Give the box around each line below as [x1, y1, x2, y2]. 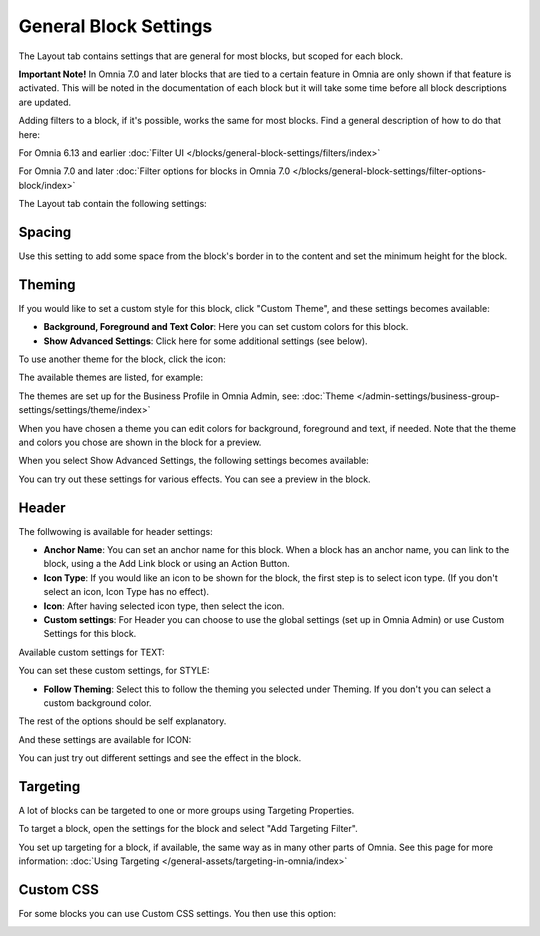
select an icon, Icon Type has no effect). [43, 586, 210, 598]
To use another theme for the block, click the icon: [18, 353, 226, 365]
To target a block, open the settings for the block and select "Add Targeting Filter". [18, 823, 359, 835]
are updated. [18, 96, 72, 108]
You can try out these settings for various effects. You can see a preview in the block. [18, 473, 371, 485]
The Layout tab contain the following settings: [18, 198, 207, 210]
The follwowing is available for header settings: [18, 525, 214, 537]
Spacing [18, 223, 72, 240]
